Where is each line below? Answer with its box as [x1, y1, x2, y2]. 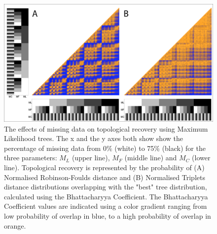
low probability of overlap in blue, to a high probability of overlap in [4, 211, 211, 221]
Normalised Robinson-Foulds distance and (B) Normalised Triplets [4, 172, 205, 182]
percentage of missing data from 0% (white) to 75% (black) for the [4, 142, 206, 153]
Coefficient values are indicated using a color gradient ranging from [4, 201, 207, 211]
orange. [4, 220, 26, 231]
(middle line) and [124, 152, 177, 163]
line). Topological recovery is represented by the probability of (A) [4, 162, 205, 173]
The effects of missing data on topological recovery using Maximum [4, 123, 208, 134]
